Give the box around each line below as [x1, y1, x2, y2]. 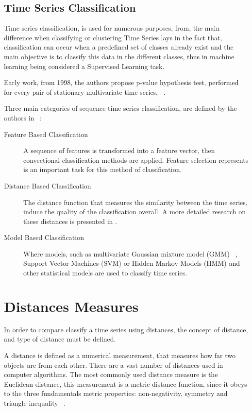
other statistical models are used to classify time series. [23, 268, 187, 278]
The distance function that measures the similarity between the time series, [23, 197, 248, 207]
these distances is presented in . [23, 216, 117, 226]
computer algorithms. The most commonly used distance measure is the [4, 369, 218, 379]
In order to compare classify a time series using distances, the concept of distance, [4, 324, 248, 334]
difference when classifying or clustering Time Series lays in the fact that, [4, 32, 222, 42]
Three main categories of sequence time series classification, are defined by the [4, 103, 237, 113]
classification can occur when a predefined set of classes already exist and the [4, 42, 234, 52]
